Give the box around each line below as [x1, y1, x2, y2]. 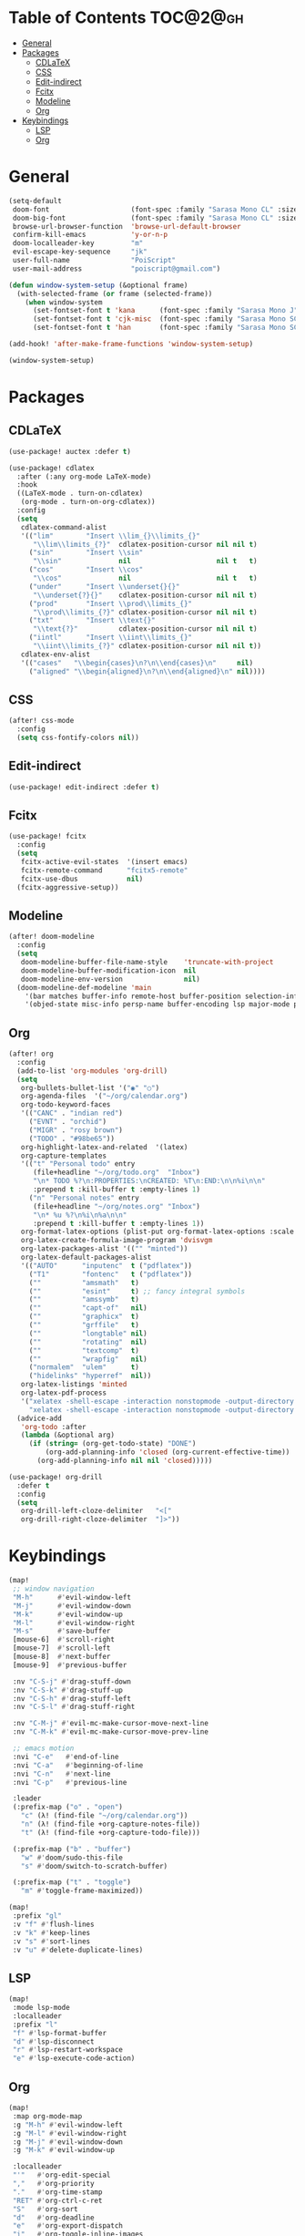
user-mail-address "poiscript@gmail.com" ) [12, 263, 221, 273]
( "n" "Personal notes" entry [28, 1193, 140, 1202]
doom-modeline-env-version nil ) [20, 974, 201, 984]
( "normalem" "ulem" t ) [28, 1363, 140, 1372]
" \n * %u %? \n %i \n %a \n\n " [32, 1211, 127, 1220]
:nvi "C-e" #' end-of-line [12, 1752, 119, 1761]
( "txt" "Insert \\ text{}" [28, 616, 156, 625]
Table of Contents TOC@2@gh [8, 7, 244, 28]
